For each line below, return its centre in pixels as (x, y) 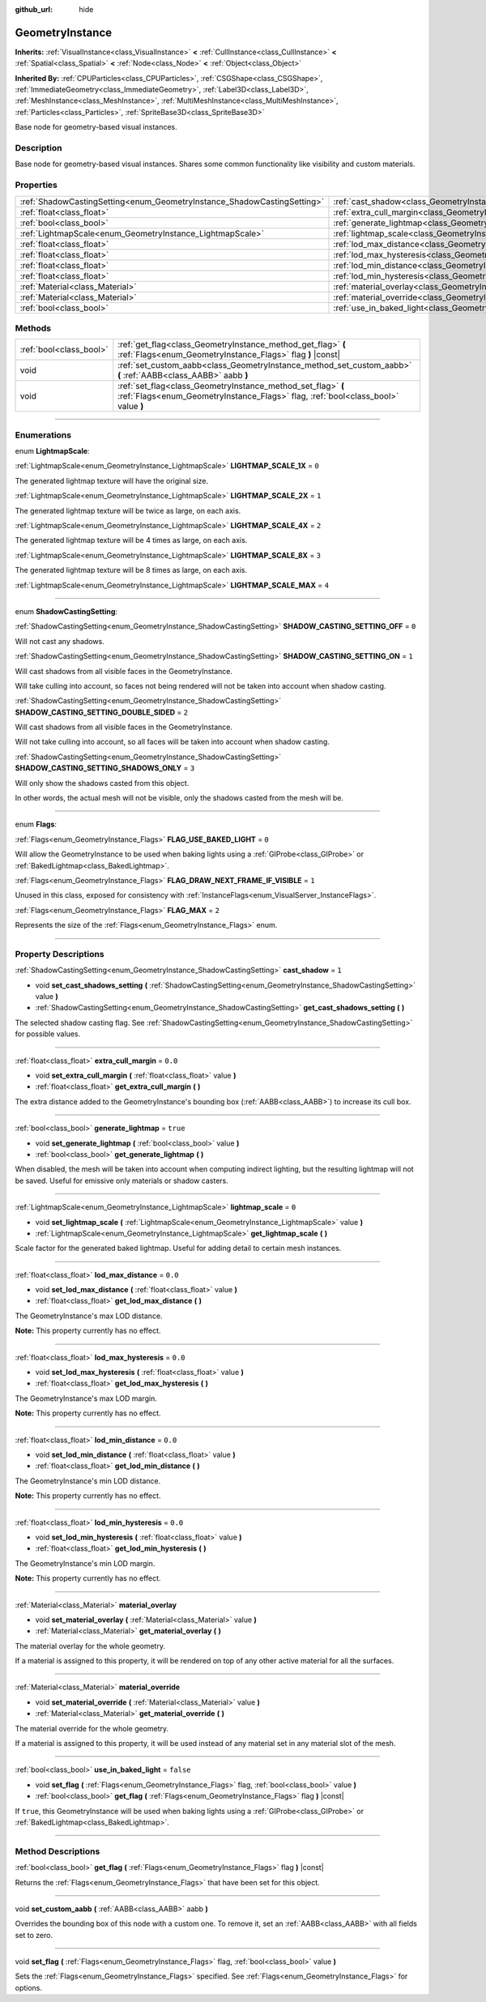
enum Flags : (36, 824)
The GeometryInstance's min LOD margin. (85, 1563)
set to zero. (34, 1935)
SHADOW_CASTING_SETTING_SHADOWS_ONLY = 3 (105, 768)
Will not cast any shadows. (60, 641)
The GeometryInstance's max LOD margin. (86, 1398)
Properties (36, 185)
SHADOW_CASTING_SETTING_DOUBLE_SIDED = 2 (102, 712)
